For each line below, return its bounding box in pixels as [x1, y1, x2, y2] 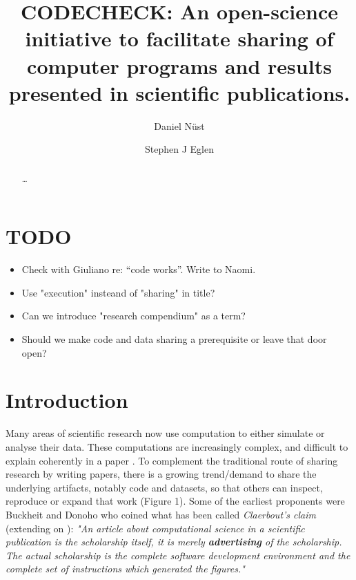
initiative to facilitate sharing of [25, 24, 334, 53]
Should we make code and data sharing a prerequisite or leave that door [21, 332, 327, 346]
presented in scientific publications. [8, 78, 350, 106]
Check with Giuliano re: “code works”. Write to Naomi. [21, 262, 256, 277]
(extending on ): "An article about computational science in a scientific [6, 521, 305, 535]
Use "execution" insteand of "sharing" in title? [21, 285, 215, 299]
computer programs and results [27, 51, 332, 79]
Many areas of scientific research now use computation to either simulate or [6, 426, 325, 440]
